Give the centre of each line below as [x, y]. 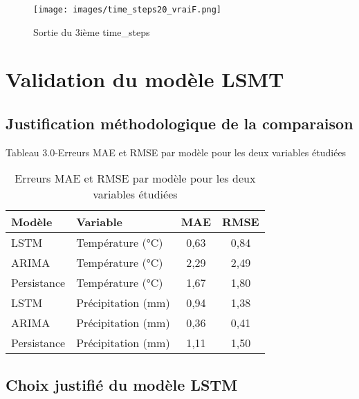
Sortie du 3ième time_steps [92, 31]
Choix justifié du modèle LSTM [122, 384]
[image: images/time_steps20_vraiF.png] [128, 10]
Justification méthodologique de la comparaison [179, 123]
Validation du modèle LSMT [145, 79]
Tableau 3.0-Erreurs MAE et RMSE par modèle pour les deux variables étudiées [176, 152]
